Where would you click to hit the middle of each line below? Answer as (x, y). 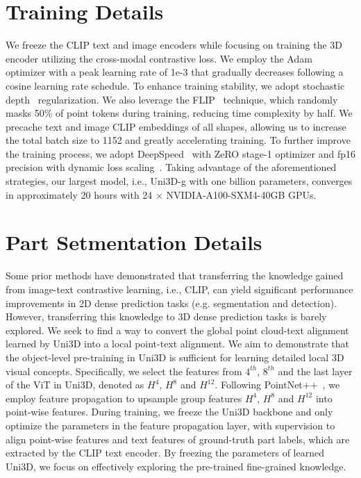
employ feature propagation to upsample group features (124, 398)
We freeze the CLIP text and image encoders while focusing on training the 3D (174, 45)
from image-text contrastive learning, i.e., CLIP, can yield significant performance (179, 289)
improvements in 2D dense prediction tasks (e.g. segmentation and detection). (171, 303)
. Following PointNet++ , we (277, 385)
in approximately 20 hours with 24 (79, 194)
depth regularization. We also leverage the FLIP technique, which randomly (172, 99)
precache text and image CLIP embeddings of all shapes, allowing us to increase (176, 126)
